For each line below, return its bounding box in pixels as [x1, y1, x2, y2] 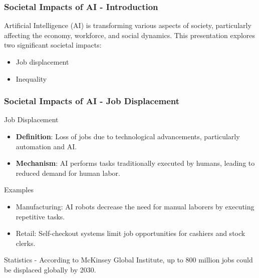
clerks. [16, 237, 36, 248]
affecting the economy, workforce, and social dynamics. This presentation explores [4, 30, 255, 40]
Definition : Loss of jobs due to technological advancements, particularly [16, 131, 240, 141]
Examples [4, 184, 34, 195]
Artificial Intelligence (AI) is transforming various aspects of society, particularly [4, 20, 251, 31]
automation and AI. [16, 141, 77, 151]
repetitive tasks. [16, 211, 65, 221]
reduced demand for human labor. [16, 167, 121, 178]
